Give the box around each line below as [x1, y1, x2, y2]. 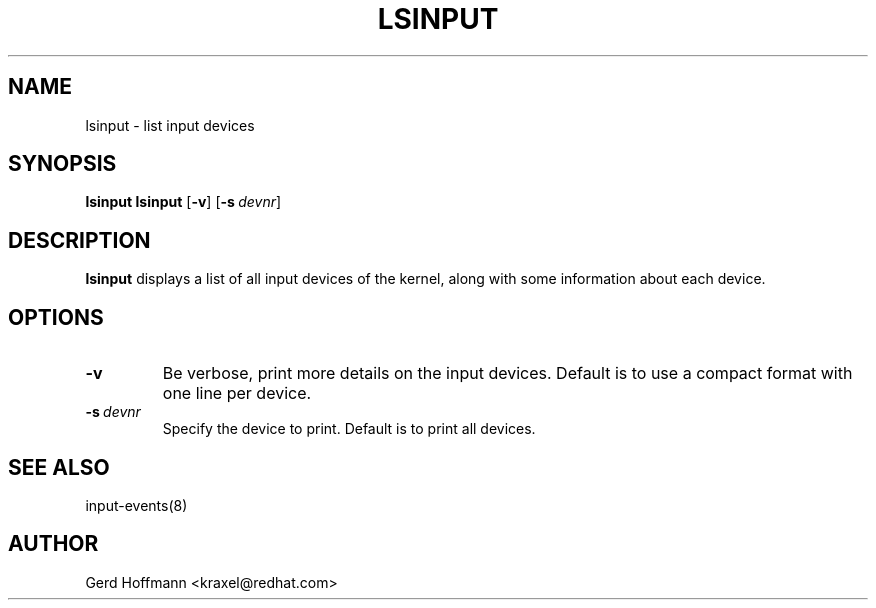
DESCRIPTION [8, 227, 151, 253]
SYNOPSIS [8, 151, 117, 177]
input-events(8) [85, 496, 188, 514]
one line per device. [162, 383, 312, 404]
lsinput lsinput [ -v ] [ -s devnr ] [85, 193, 282, 211]
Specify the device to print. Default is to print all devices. [162, 420, 536, 438]
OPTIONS [8, 304, 104, 330]
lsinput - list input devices [85, 116, 255, 134]
